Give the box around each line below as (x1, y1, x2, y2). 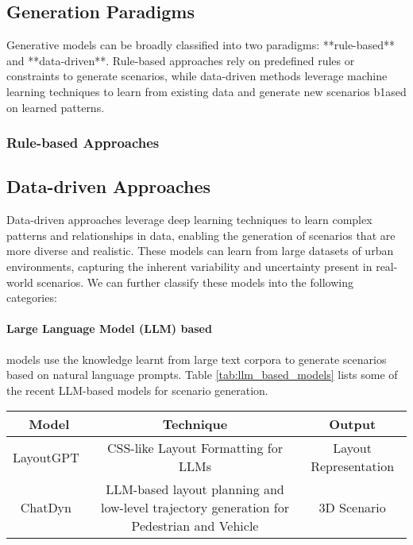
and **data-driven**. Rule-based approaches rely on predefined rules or (6, 52, 355, 68)
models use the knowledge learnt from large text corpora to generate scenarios (6, 350, 387, 367)
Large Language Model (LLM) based (6, 320, 212, 337)
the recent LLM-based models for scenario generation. (6, 381, 268, 398)
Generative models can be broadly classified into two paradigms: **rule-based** (6, 37, 396, 53)
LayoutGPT (13, 447, 79, 466)
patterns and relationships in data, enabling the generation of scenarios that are (6, 226, 396, 243)
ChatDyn (20, 498, 71, 517)
